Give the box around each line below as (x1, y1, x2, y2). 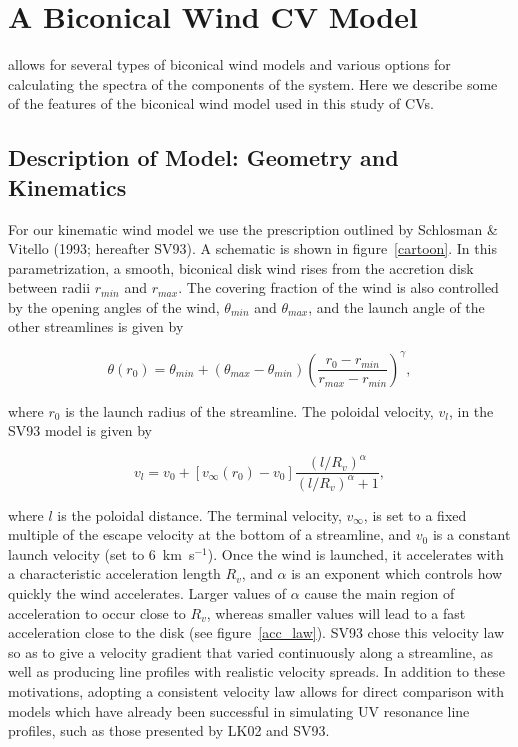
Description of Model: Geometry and (8, 142, 399, 173)
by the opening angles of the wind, (8, 296, 220, 317)
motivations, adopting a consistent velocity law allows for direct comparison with (8, 681, 504, 701)
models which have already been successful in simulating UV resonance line (8, 700, 470, 721)
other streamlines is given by (8, 316, 184, 337)
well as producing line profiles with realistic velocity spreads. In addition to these (8, 661, 505, 682)
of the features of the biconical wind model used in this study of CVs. (8, 93, 434, 114)
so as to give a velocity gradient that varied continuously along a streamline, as (8, 641, 494, 662)
